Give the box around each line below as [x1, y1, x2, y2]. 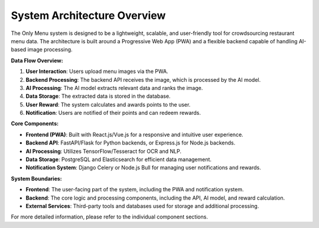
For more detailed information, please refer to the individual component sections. [11, 213, 208, 220]
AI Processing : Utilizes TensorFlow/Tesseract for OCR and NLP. [25, 147, 182, 155]
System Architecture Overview [11, 9, 166, 22]
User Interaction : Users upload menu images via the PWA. [25, 68, 168, 75]
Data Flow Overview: [11, 57, 63, 64]
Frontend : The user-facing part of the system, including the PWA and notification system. [25, 186, 244, 193]
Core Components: [11, 120, 59, 127]
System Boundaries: [11, 175, 62, 182]
